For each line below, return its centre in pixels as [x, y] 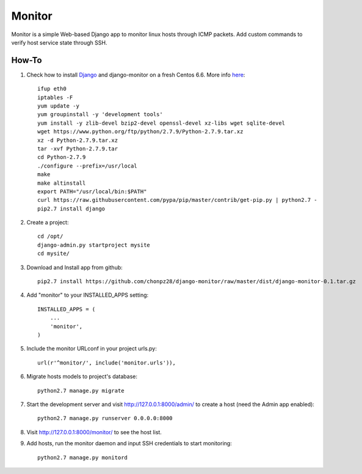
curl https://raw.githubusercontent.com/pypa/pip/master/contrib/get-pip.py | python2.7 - [177, 200]
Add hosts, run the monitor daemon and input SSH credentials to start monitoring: [129, 443]
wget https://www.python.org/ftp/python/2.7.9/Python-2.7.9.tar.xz [140, 132]
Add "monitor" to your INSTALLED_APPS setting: [88, 295]
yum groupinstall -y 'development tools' [100, 114]
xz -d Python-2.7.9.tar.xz [78, 140]
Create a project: [48, 223]
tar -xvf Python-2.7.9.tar [78, 149]
